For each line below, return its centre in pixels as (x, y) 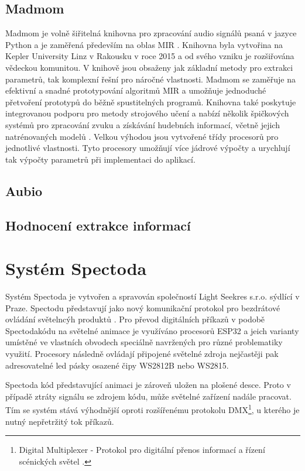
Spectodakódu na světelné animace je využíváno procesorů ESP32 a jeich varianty (152, 330)
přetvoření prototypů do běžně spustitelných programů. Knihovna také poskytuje (151, 102)
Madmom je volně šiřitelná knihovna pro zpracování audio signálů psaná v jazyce (151, 33)
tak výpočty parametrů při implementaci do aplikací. (100, 159)
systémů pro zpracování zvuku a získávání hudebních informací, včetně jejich (143, 124)
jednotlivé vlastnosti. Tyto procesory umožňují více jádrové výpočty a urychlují (148, 148)
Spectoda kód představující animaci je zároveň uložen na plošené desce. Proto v (148, 385)
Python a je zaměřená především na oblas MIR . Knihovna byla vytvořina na (144, 44)
